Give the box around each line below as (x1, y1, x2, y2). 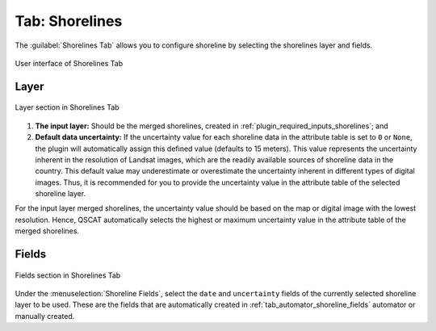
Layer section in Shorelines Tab (15, 103, 120, 112)
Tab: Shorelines (15, 12, 123, 30)
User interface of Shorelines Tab (15, 58, 124, 68)
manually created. (15, 311, 75, 321)
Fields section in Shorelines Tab (15, 270, 121, 280)
